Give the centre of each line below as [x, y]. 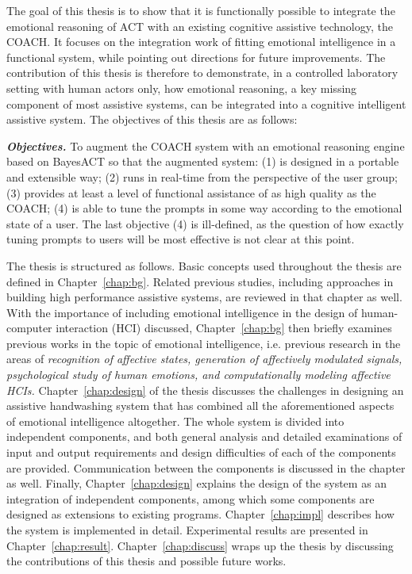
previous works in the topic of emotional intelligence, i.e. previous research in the [204, 343]
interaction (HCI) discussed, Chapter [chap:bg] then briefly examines [224, 328]
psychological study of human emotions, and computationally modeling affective [198, 375]
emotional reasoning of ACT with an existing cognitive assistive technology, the [200, 26]
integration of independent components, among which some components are [191, 498]
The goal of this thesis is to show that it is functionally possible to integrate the [201, 10]
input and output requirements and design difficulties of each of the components [201, 452]
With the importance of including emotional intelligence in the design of [182, 312]
